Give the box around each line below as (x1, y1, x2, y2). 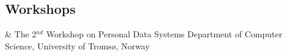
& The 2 (5, 28, 37, 40)
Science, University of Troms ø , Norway (5, 39, 150, 52)
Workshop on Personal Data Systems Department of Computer (46, 28, 283, 40)
